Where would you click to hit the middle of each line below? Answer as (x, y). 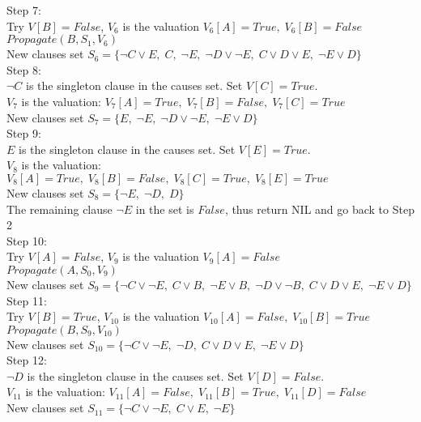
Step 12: (27, 360)
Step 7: (24, 10)
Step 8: (24, 69)
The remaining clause (60, 209)
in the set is (165, 209)
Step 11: (27, 300)
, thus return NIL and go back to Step (319, 209)
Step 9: (24, 133)
